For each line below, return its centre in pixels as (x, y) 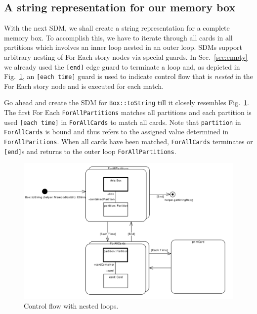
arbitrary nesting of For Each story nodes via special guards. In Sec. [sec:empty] (126, 57)
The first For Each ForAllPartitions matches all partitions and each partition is (128, 112)
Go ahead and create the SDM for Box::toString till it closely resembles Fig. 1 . (127, 102)
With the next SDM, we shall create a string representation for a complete (117, 28)
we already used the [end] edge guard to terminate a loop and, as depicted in (122, 66)
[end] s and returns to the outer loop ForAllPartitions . (90, 151)
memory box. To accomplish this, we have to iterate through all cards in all (118, 37)
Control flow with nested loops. (71, 305)
